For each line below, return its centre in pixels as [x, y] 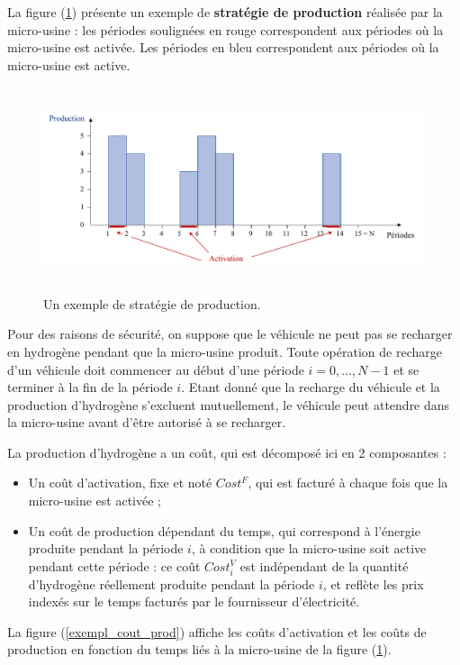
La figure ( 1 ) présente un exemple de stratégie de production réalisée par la [225, 12]
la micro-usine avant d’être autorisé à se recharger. [147, 422]
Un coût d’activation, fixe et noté [120, 483]
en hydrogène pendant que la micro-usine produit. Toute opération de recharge [225, 351]
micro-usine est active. [69, 64]
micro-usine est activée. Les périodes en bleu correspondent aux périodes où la [223, 47]
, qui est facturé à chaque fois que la [348, 483]
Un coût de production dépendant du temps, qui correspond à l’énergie [224, 530]
